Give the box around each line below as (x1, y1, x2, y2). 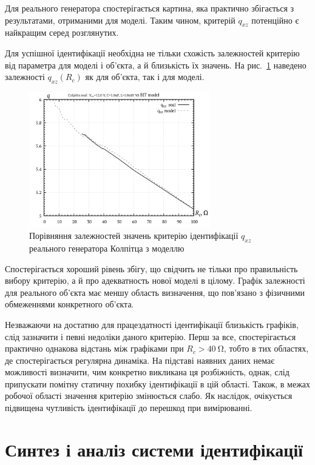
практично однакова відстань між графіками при (5, 342, 184, 355)
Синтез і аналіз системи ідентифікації (5, 437, 303, 461)
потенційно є (251, 13, 299, 26)
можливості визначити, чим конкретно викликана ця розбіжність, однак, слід (5, 366, 290, 378)
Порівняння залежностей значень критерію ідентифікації (29, 229, 239, 242)
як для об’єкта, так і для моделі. (85, 70, 205, 83)
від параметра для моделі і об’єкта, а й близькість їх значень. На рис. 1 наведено (5, 58, 307, 71)
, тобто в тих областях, (223, 342, 309, 355)
